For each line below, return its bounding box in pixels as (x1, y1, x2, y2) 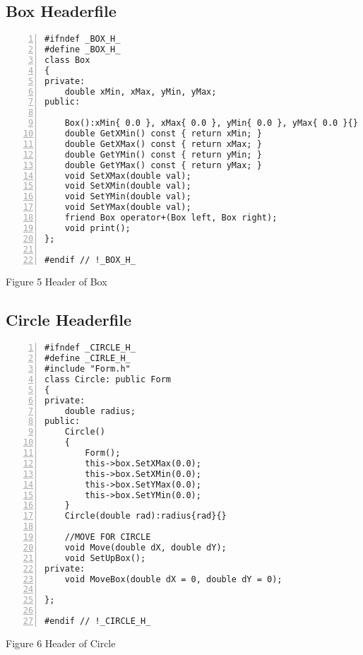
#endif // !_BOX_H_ (44, 254, 136, 265)
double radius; (64, 406, 136, 416)
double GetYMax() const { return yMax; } (64, 160, 262, 170)
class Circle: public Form (44, 374, 171, 384)
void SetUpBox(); (64, 553, 146, 563)
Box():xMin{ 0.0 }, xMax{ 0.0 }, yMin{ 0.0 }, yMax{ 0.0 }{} (64, 118, 358, 129)
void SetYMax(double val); (64, 202, 191, 213)
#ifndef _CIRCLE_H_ (44, 343, 136, 353)
